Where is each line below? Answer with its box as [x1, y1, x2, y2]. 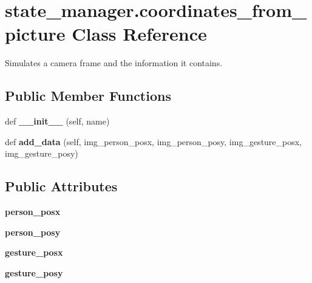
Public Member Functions [5, 86, 171, 105]
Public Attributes [5, 177, 118, 196]
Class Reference [72, 21, 207, 46]
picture [5, 21, 66, 46]
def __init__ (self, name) [5, 115, 110, 128]
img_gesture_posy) [5, 147, 78, 160]
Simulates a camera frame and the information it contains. [5, 56, 223, 69]
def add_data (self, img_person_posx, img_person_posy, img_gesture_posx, [5, 135, 302, 148]
